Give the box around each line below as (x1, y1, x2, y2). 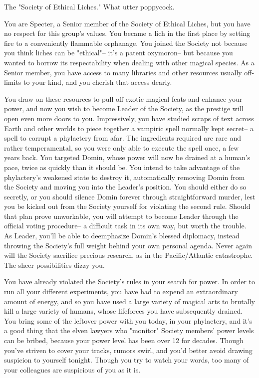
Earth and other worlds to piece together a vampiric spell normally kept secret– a (4, 123, 254, 133)
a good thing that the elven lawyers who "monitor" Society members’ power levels (4, 325, 254, 336)
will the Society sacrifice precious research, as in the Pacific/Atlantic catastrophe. (4, 250, 253, 260)
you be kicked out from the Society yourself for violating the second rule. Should (4, 201, 251, 211)
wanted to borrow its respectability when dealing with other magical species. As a (4, 57, 255, 67)
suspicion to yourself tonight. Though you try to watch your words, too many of (4, 355, 249, 365)
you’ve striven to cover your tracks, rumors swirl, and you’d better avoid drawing (4, 345, 253, 355)
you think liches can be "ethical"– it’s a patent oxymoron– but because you (4, 47, 233, 58)
